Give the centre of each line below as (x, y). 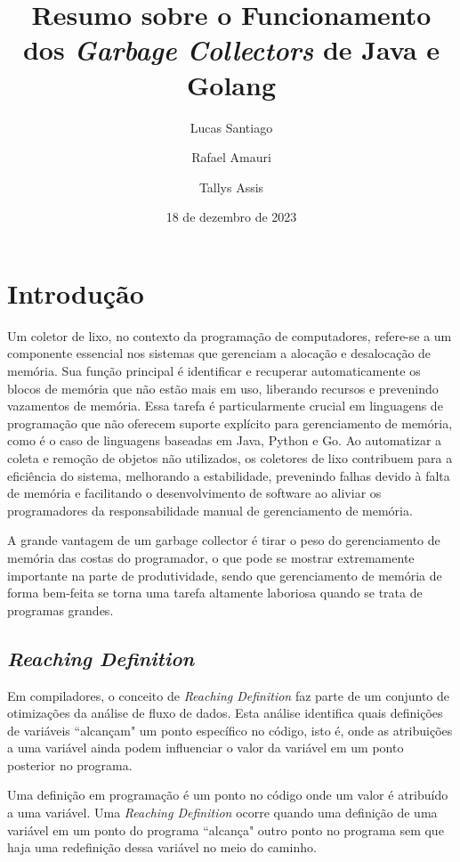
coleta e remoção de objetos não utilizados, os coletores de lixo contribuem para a (230, 457)
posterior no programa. (70, 764)
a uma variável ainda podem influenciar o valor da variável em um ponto (206, 748)
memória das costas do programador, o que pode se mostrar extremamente (211, 557)
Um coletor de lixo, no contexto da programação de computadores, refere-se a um (230, 335)
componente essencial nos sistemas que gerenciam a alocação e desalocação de (219, 353)
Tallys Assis (231, 187)
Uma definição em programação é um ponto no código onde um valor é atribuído (228, 795)
